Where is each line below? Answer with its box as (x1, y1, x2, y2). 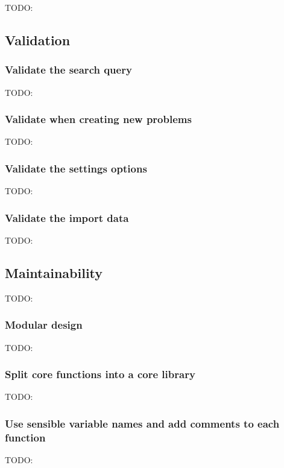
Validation (5, 30, 71, 49)
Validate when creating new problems (5, 112, 192, 127)
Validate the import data (5, 210, 129, 225)
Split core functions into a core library (5, 367, 195, 382)
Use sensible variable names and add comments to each (5, 416, 280, 431)
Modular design (5, 317, 83, 332)
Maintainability (5, 264, 103, 282)
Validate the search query (5, 62, 132, 77)
